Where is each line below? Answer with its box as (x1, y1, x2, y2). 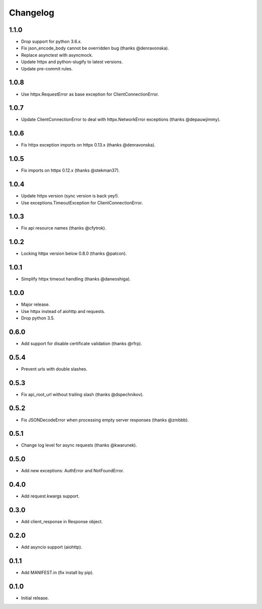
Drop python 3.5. (21, 315, 55, 321)
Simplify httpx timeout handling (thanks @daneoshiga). (21, 276, 131, 282)
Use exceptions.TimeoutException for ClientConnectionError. (21, 199, 143, 206)
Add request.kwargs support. (21, 493, 80, 499)
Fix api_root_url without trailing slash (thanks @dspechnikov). (21, 391, 144, 397)
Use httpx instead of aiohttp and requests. (21, 308, 105, 314)
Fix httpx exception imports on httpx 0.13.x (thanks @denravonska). (21, 142, 156, 148)
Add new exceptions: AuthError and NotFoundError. (21, 468, 124, 474)
